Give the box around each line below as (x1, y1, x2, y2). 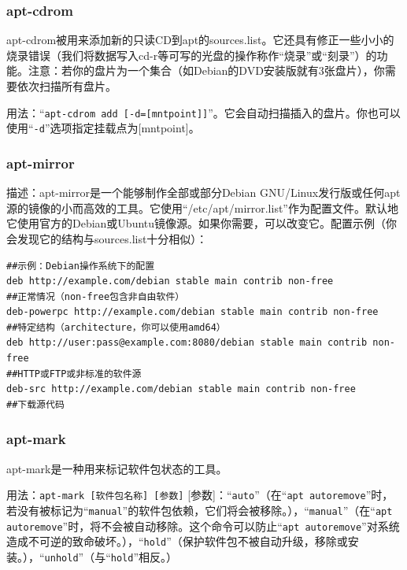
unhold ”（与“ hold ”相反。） (44, 548, 178, 564)
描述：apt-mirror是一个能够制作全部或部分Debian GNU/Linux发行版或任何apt (6, 184, 401, 201)
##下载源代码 (6, 398, 65, 410)
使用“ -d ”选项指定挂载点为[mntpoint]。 (6, 120, 200, 136)
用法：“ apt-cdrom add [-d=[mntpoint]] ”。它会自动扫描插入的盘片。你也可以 (6, 104, 401, 120)
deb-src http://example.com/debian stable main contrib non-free (6, 383, 356, 395)
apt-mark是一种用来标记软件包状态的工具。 (6, 460, 228, 476)
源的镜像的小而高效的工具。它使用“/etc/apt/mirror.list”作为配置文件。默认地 (6, 199, 398, 216)
